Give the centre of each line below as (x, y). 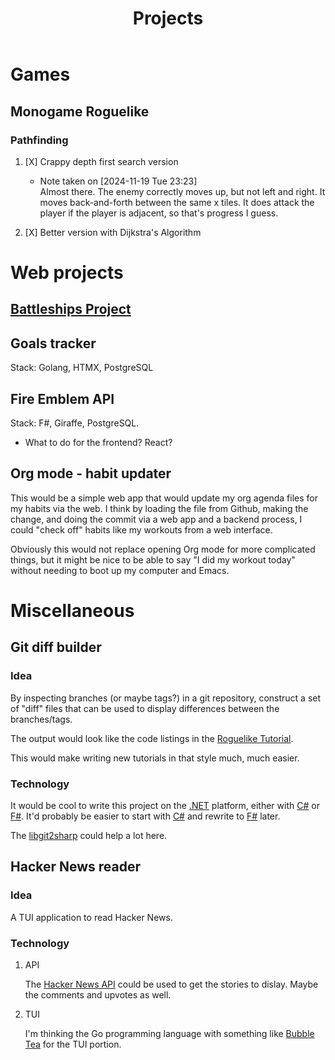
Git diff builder (56, 647)
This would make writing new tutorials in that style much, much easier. (155, 758)
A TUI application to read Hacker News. (91, 917)
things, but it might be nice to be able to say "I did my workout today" (153, 559)
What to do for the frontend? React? (98, 443)
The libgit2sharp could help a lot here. (89, 836)
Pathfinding (39, 140)
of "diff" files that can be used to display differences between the (145, 708)
